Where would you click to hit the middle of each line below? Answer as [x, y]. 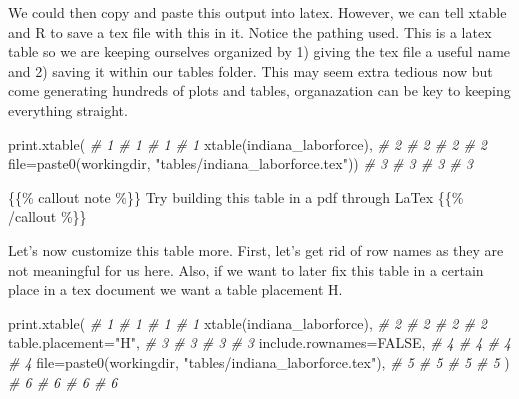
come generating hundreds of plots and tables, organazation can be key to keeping [259, 90]
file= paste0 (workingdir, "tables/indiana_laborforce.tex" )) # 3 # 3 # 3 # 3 [240, 163]
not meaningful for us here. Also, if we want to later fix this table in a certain [246, 269]
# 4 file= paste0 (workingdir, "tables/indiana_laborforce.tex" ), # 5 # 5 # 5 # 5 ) [259, 361]
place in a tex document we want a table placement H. [175, 289]
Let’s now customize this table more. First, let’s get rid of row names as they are [256, 249]
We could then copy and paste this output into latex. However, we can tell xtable [257, 12]
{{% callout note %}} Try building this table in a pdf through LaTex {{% [236, 196]
